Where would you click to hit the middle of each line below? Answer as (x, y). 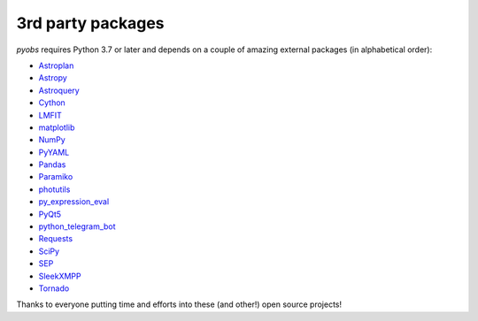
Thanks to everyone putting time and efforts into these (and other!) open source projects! (179, 304)
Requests (56, 239)
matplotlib (57, 127)
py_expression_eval (74, 202)
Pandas (52, 164)
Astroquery (59, 90)
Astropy (53, 78)
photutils (54, 189)
